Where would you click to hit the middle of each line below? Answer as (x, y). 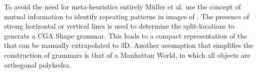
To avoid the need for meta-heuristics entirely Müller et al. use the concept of (123, 6)
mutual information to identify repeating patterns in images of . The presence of (127, 16)
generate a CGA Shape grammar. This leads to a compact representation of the (126, 35)
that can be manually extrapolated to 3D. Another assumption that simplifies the (129, 45)
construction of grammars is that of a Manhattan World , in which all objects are (127, 55)
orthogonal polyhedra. (38, 64)
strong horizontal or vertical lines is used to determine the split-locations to (119, 26)
